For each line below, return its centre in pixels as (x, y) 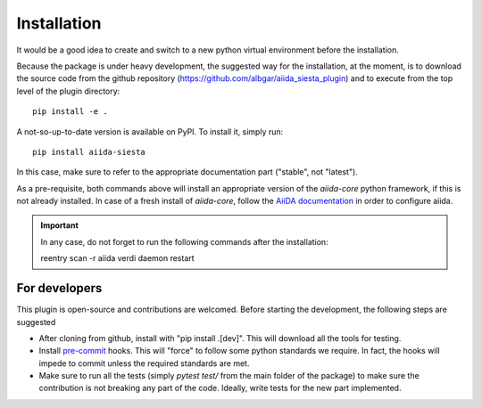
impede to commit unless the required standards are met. (144, 363)
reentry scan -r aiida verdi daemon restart (118, 258)
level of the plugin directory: (68, 91)
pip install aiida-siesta (89, 152)
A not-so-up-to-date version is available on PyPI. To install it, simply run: (150, 131)
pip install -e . (70, 112)
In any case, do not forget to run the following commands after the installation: (185, 241)
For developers (59, 288)
